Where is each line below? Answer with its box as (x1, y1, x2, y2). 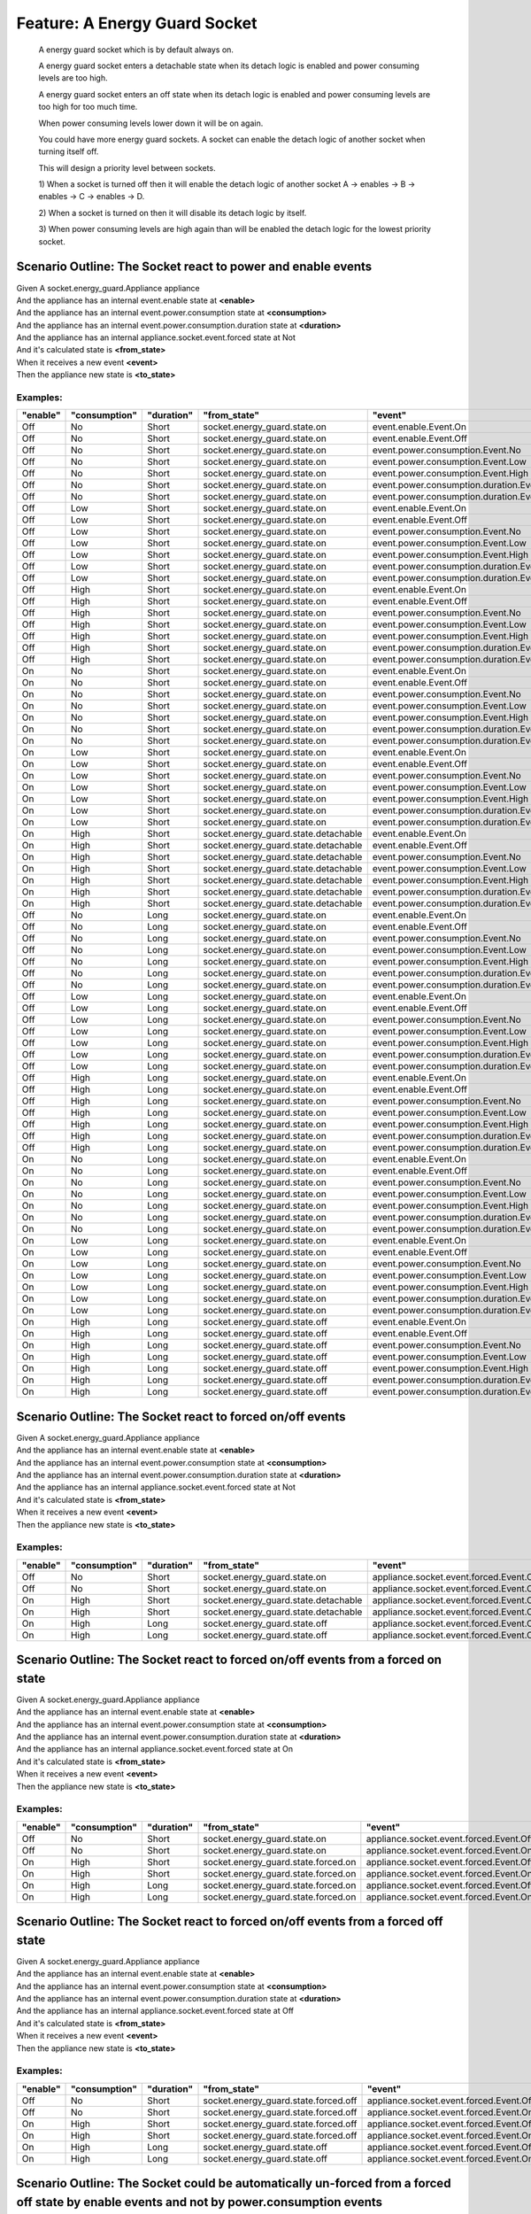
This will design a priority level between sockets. (38, 162, 216, 173)
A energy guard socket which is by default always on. (38, 44, 235, 55)
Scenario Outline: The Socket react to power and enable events (16, 259, 373, 275)
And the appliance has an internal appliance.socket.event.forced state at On (16, 1744, 294, 1754)
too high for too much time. (38, 102, 138, 112)
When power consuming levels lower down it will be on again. (38, 118, 264, 128)
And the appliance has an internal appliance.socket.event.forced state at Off (16, 2006, 294, 2017)
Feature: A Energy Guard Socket (16, 13, 258, 33)
